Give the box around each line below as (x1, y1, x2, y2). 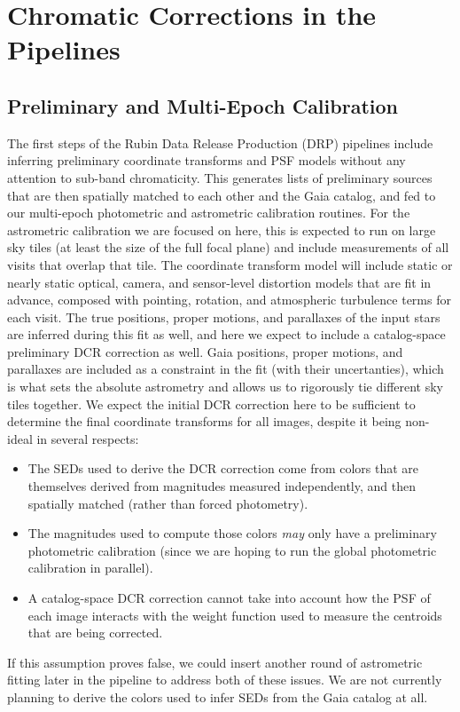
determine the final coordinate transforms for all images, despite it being (7, 412, 402, 431)
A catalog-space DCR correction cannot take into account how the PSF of (27, 589, 431, 607)
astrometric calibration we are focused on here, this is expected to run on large (7, 220, 436, 239)
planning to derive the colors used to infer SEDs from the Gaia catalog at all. (7, 687, 428, 706)
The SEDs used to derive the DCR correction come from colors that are (27, 459, 419, 478)
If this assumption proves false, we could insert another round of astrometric (7, 653, 423, 671)
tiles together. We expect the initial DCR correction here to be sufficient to (7, 394, 416, 413)
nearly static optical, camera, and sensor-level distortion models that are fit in (7, 273, 432, 291)
